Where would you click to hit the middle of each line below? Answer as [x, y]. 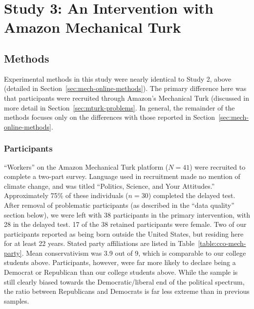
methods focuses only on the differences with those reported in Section [110, 117]
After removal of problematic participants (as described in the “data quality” [119, 205]
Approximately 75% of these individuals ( [66, 195]
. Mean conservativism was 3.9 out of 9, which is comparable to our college [134, 253]
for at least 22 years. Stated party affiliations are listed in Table [99, 243]
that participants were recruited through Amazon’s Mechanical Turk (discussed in [127, 98]
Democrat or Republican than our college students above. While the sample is [121, 272]
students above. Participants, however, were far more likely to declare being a [120, 262]
